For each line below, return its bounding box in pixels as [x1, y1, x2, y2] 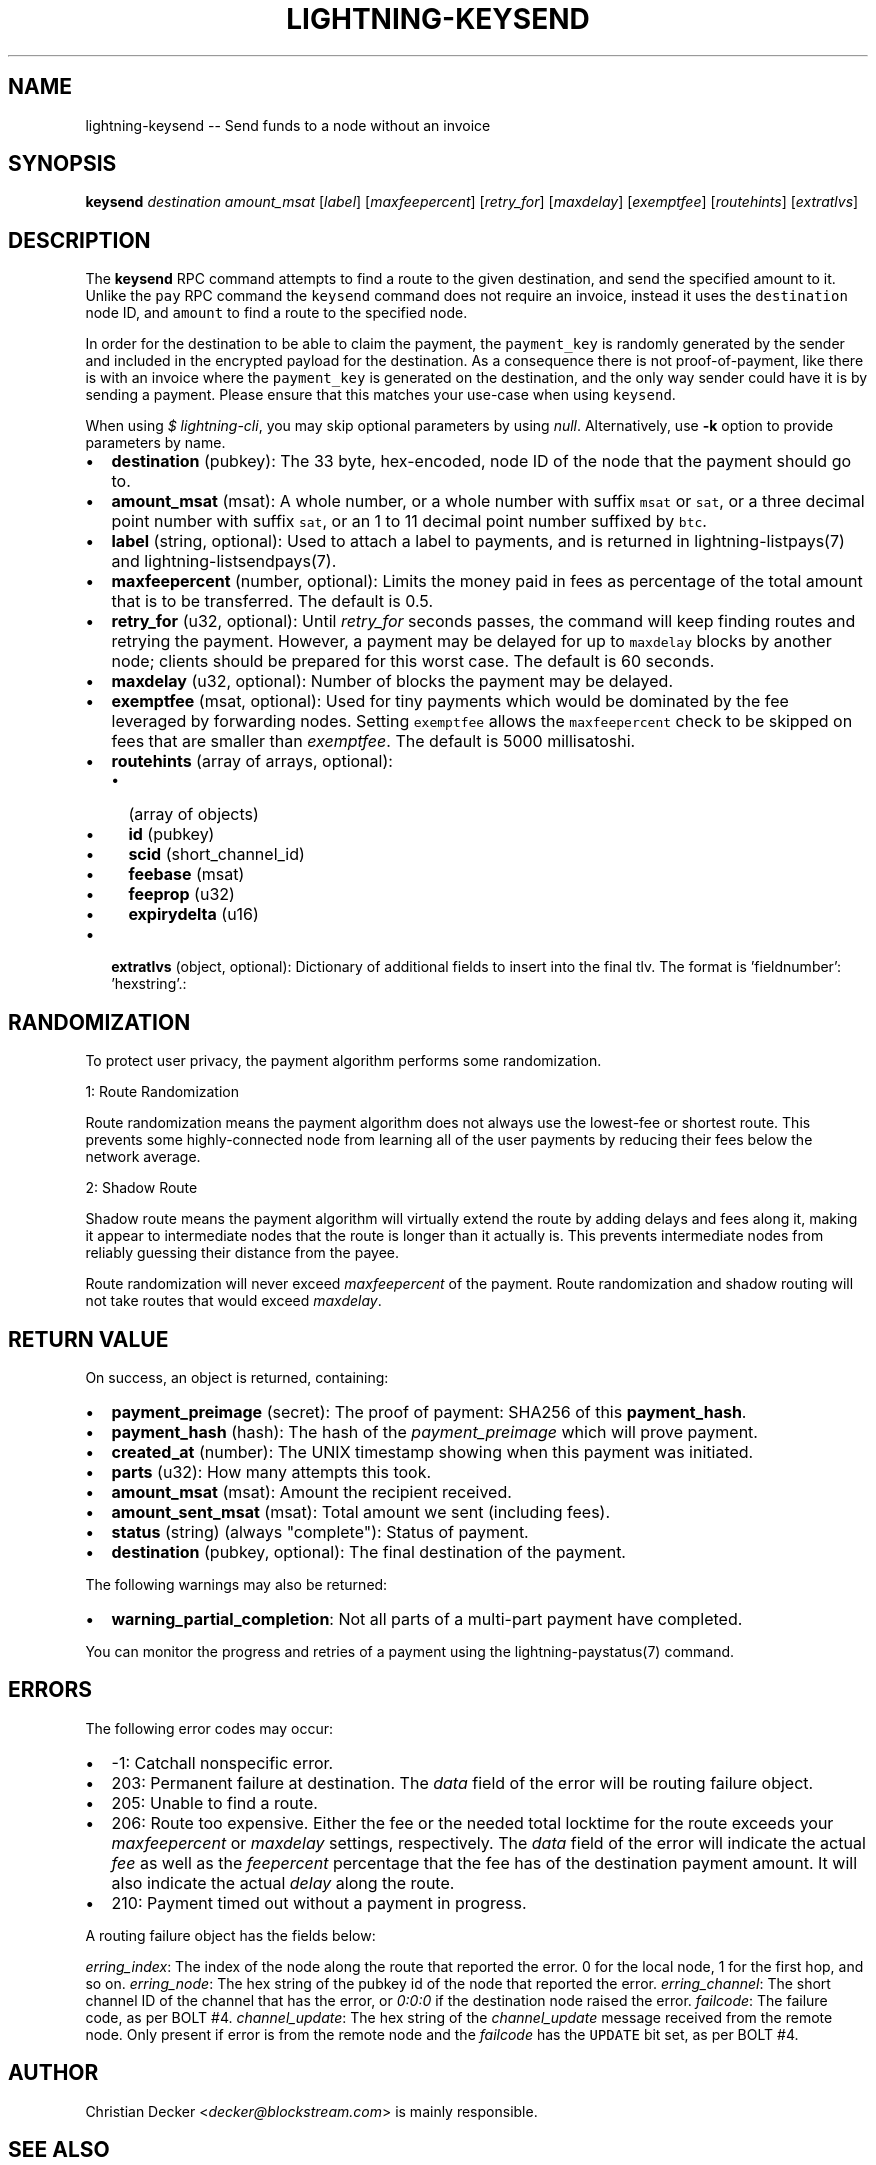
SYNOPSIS [8, 151, 117, 177]
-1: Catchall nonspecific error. [111, 1752, 334, 1773]
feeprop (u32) [128, 884, 235, 905]
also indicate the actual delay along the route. [111, 1872, 455, 1893]
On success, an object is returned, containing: [85, 1368, 389, 1386]
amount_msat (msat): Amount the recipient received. [111, 1481, 512, 1502]
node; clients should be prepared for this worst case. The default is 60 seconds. [111, 651, 715, 672]
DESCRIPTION [8, 227, 151, 253]
